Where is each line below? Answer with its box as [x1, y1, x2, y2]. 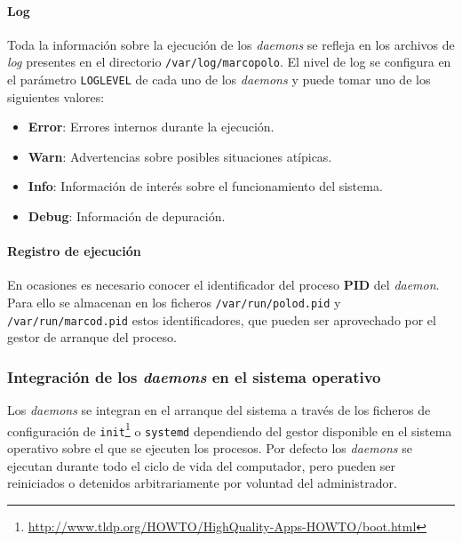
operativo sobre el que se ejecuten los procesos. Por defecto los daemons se [7, 439, 412, 458]
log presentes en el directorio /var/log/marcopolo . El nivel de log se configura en [7, 52, 451, 71]
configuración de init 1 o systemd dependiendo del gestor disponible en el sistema [7, 418, 452, 440]
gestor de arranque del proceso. [7, 328, 177, 347]
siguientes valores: [7, 87, 105, 106]
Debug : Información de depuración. [28, 207, 226, 226]
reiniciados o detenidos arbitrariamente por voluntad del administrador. [7, 474, 397, 492]
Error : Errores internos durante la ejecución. [28, 117, 275, 136]
